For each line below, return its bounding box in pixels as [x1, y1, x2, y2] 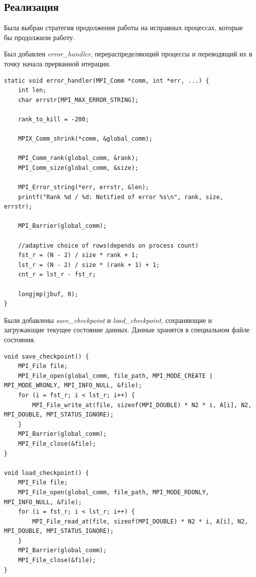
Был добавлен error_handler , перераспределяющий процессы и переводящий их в [4, 49, 253, 59]
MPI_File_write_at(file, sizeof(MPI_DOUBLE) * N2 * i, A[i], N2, [32, 401, 252, 409]
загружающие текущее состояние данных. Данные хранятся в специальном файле [4, 324, 250, 335]
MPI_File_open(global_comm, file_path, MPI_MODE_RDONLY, [18, 488, 210, 496]
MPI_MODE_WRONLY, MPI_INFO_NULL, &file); [4, 382, 142, 389]
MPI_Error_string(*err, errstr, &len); [18, 184, 149, 191]
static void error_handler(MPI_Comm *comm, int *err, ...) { [4, 77, 210, 84]
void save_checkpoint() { [4, 353, 89, 360]
